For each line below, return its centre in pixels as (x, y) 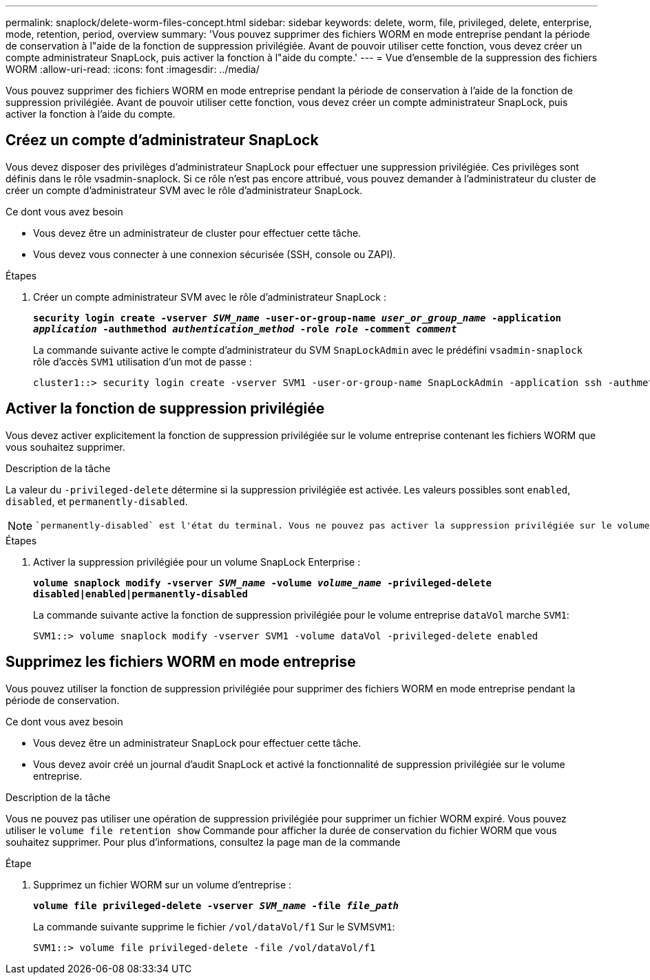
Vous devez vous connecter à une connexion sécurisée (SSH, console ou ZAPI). (214, 254)
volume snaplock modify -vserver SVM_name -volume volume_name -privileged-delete (262, 583)
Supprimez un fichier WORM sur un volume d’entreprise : (162, 884)
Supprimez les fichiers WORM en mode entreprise (181, 662)
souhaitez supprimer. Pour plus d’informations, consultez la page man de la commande (203, 842)
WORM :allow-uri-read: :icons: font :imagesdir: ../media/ (133, 69)
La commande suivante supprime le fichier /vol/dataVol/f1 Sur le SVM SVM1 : (214, 926)
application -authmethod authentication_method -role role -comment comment (245, 329)
